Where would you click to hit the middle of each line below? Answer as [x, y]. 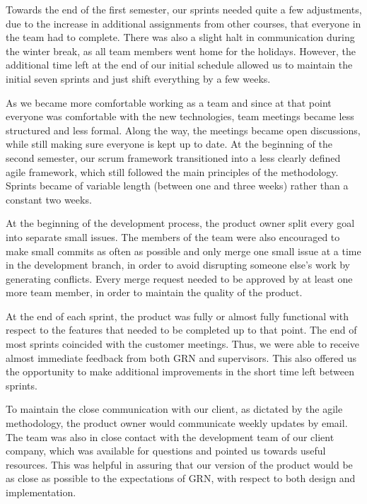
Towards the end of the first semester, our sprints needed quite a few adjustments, [184, 9]
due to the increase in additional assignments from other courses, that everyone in [183, 23]
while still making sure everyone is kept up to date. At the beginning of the [169, 144]
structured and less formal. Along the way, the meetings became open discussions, [183, 130]
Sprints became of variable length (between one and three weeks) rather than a [177, 186]
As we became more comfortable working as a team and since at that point [169, 102]
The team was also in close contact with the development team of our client [170, 436]
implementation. [41, 492]
